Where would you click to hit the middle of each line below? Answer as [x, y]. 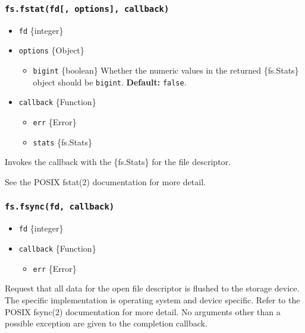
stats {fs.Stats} [62, 142]
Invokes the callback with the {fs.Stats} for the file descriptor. [118, 162]
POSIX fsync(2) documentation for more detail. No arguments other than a [143, 311]
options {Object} [51, 50]
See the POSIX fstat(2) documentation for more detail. [105, 181]
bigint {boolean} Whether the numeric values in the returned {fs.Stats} [166, 70]
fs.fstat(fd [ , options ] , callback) [87, 9]
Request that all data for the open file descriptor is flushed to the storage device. [152, 288]
